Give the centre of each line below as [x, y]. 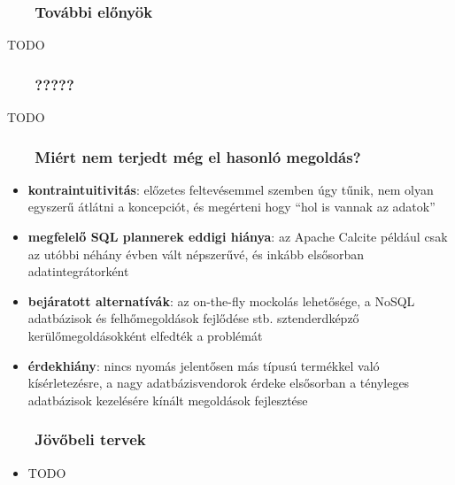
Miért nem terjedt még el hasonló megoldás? [198, 156]
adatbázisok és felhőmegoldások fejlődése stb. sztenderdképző [193, 318]
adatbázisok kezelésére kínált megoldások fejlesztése [168, 400]
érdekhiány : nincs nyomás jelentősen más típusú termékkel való [204, 365]
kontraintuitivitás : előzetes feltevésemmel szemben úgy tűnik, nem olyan [231, 189]
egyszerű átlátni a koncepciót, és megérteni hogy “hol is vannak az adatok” [231, 207]
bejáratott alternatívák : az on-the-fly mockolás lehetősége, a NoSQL [221, 300]
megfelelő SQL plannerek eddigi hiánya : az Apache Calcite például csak [238, 237]
